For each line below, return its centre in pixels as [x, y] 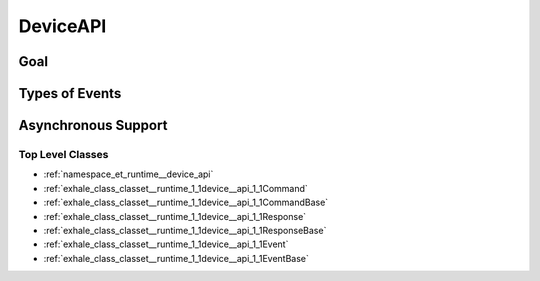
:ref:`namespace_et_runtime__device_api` [128, 174]
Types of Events [70, 93]
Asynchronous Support [93, 125]
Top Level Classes [63, 154]
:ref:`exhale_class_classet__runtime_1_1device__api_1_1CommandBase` [186, 202]
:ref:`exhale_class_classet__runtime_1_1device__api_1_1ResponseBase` [185, 230]
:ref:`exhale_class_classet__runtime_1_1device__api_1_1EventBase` [176, 258]
